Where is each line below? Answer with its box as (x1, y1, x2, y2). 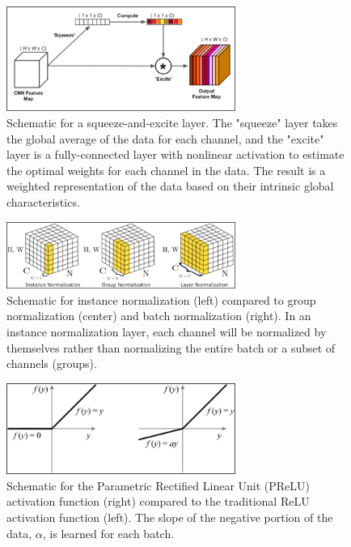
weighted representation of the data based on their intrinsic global (6, 177, 334, 194)
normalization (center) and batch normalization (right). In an (6, 307, 311, 324)
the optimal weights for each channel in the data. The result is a (6, 161, 326, 178)
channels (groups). (6, 355, 97, 372)
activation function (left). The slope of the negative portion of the (6, 509, 333, 526)
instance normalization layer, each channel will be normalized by (6, 323, 327, 340)
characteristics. (6, 193, 80, 210)
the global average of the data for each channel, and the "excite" (6, 130, 324, 147)
